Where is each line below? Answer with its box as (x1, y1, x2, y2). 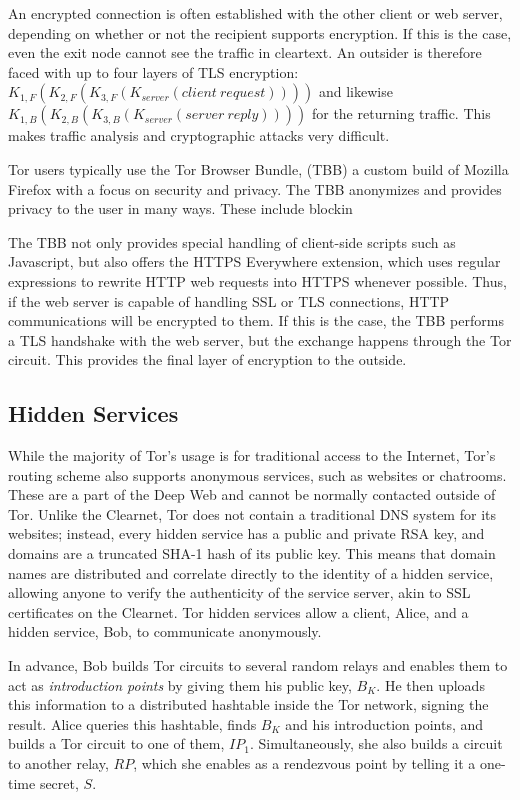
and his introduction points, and (285, 713, 484, 734)
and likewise (318, 81, 393, 102)
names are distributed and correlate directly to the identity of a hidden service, (8, 562, 494, 583)
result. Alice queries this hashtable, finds (8, 713, 257, 734)
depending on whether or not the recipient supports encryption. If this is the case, (8, 22, 512, 43)
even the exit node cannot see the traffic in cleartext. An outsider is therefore (8, 42, 482, 63)
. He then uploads (376, 674, 485, 695)
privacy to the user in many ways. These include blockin (8, 198, 353, 219)
